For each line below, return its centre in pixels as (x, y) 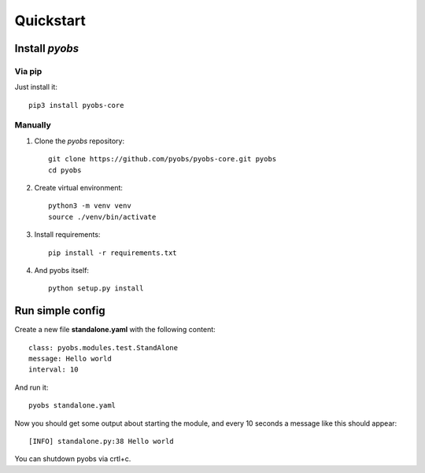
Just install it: (36, 87)
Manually (33, 125)
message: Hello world (70, 359)
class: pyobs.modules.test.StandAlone (103, 347)
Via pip (28, 71)
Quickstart (50, 20)
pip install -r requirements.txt (113, 253)
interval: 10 (54, 370)
